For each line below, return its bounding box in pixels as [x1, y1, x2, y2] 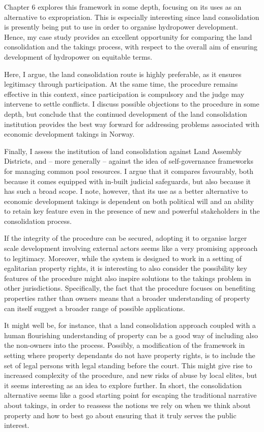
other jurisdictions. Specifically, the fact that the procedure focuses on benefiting [4, 283, 256, 293]
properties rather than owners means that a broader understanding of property [4, 293, 250, 303]
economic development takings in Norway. [4, 129, 135, 139]
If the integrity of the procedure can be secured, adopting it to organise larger [4, 233, 247, 243]
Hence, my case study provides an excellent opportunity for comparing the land [4, 31, 252, 42]
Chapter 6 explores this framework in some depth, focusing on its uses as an [4, 2, 242, 12]
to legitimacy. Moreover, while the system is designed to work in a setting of [4, 252, 242, 263]
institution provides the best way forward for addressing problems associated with [4, 118, 259, 129]
